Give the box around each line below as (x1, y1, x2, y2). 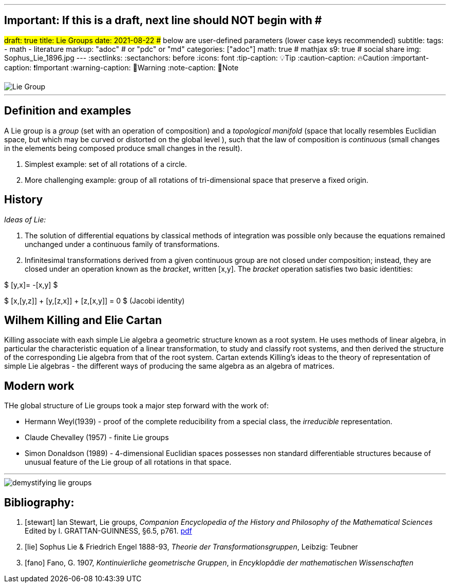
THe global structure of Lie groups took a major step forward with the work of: (4, 401, 269, 410)
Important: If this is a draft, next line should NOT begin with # (4, 14, 322, 27)
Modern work (4, 379, 74, 392)
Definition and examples (4, 104, 132, 118)
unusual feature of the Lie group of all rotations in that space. (25, 458, 232, 467)
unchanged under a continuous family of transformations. (25, 239, 220, 249)
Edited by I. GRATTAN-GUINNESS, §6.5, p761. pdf (25, 526, 192, 536)
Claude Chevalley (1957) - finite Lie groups (25, 433, 169, 442)
